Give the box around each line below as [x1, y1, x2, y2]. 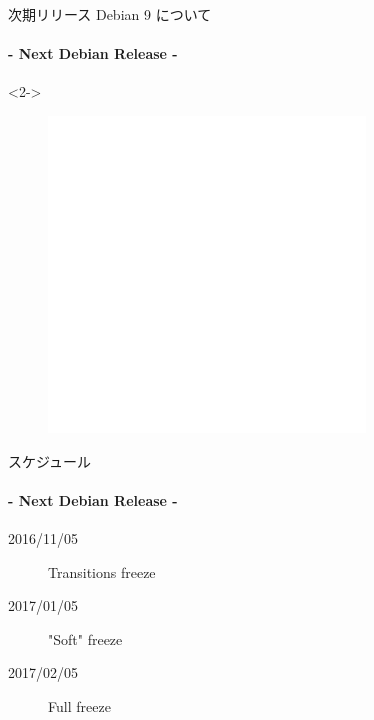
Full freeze [48, 695, 111, 716]
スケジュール [8, 450, 92, 471]
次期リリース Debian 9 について [8, 4, 212, 24]
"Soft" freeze [48, 628, 123, 649]
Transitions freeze [48, 561, 156, 582]
